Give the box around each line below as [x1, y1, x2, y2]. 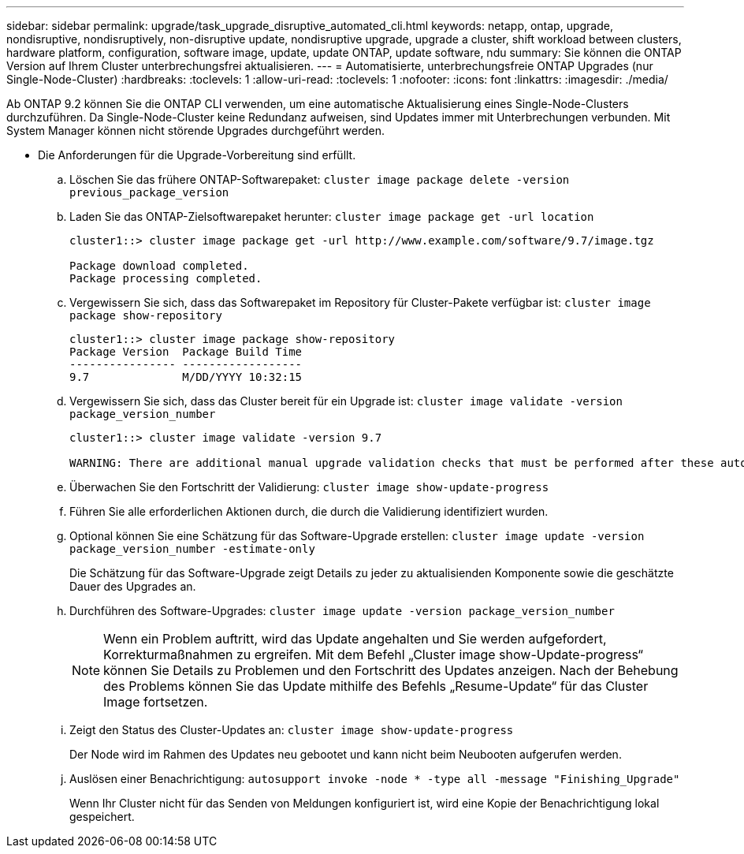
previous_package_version [69, 186, 229, 199]
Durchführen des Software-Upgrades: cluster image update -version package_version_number [69, 604, 615, 617]
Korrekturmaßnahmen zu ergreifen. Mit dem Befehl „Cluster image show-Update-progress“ [103, 647, 644, 662]
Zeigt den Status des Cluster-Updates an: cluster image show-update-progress [69, 723, 514, 737]
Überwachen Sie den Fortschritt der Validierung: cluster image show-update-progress [69, 480, 549, 494]
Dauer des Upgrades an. [69, 580, 196, 593]
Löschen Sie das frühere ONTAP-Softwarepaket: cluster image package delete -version [69, 173, 570, 186]
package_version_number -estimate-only [69, 543, 315, 555]
